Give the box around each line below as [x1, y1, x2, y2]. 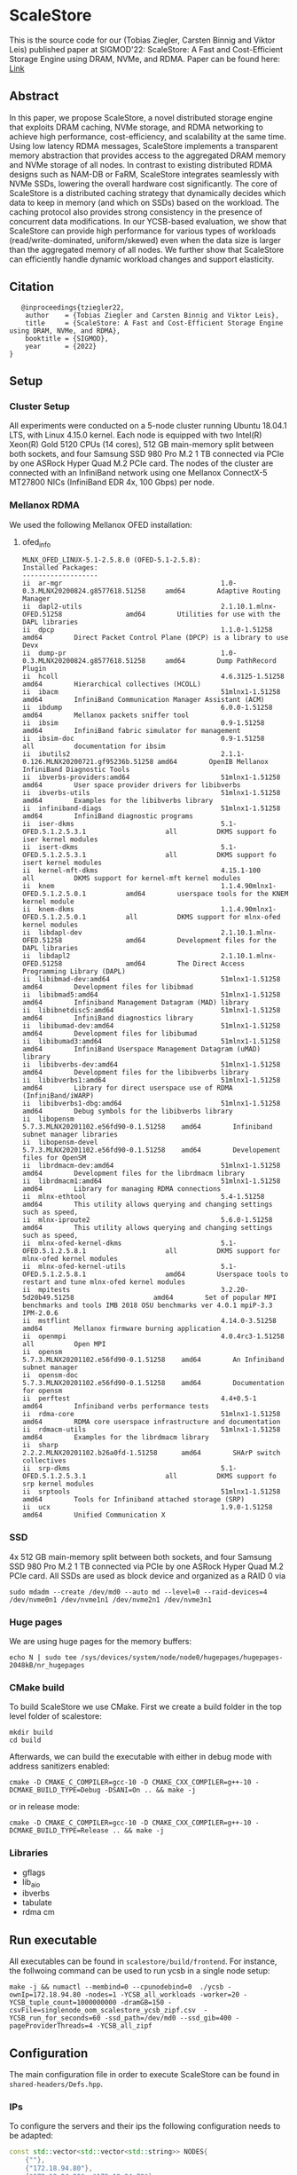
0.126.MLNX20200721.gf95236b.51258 [21, 758, 154, 767]
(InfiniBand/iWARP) [21, 1091, 95, 1100]
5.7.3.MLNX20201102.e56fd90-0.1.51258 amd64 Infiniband [21, 1123, 273, 1131]
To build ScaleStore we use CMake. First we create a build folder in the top [9, 1701, 282, 1713]
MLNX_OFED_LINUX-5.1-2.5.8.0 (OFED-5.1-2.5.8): [21, 556, 201, 564]
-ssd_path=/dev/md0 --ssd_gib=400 [104, 2013, 232, 2023]
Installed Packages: [21, 563, 98, 572]
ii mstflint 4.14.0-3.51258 [21, 1317, 277, 1326]
